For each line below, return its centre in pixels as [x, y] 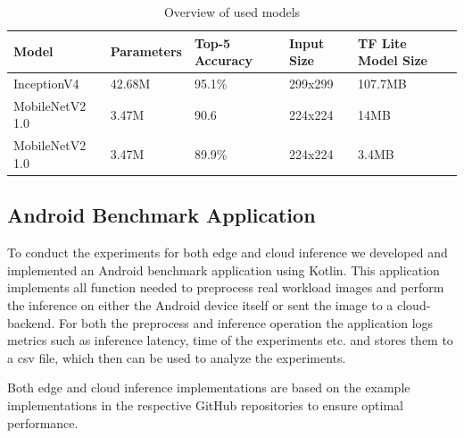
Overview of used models [232, 12]
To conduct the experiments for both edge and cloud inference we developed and [228, 253]
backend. [31, 322]
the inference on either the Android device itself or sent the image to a [200, 304]
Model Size [393, 60]
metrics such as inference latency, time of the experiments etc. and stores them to [230, 340]
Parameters [146, 51]
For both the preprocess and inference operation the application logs [246, 322]
